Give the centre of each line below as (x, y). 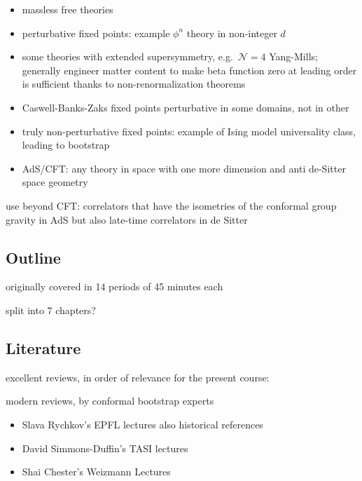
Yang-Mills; (293, 56)
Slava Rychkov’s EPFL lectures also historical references (142, 424)
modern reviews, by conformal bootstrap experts (110, 401)
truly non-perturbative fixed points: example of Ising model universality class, (189, 131)
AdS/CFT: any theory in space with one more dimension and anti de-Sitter (184, 168)
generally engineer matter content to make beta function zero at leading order (189, 70)
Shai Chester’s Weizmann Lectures (96, 472)
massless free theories (68, 9)
